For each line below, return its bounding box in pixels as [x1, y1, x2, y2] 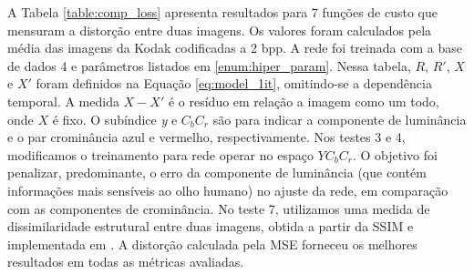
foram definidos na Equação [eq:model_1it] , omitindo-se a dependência [36, 74, 432, 93]
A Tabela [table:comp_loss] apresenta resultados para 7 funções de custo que [7, 3, 438, 21]
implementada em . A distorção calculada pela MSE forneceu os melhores [7, 234, 417, 253]
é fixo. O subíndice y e [52, 109, 178, 128]
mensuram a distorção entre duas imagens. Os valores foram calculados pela [7, 20, 432, 39]
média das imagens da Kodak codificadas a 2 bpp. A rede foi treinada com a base [7, 38, 462, 57]
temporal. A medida [7, 91, 119, 110]
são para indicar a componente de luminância [212, 109, 467, 128]
